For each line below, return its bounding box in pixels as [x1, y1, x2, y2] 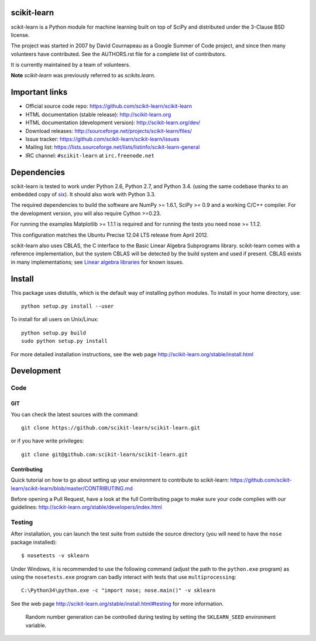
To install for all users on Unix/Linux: [11, 316, 99, 323]
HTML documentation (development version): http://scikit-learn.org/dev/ [25, 119, 200, 126]
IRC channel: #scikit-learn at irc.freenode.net [25, 152, 154, 159]
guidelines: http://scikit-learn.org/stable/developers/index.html [11, 504, 162, 511]
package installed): [11, 538, 57, 545]
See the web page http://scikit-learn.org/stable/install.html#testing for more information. [11, 600, 224, 607]
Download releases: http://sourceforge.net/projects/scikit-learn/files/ [25, 127, 193, 134]
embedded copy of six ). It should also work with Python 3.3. [11, 191, 156, 198]
